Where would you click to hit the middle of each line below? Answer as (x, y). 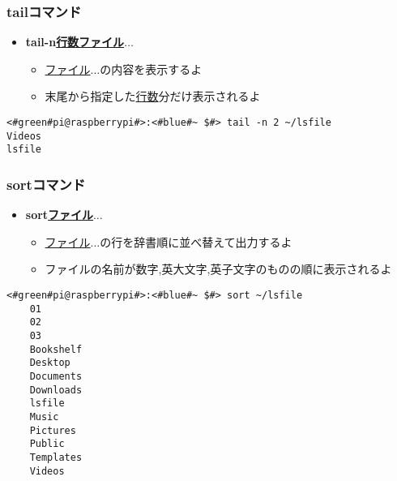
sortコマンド (46, 184)
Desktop (50, 363)
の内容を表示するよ (151, 69)
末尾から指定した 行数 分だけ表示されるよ (153, 96)
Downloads (56, 390)
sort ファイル (60, 215)
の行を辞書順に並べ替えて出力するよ (196, 241)
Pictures (53, 430)
